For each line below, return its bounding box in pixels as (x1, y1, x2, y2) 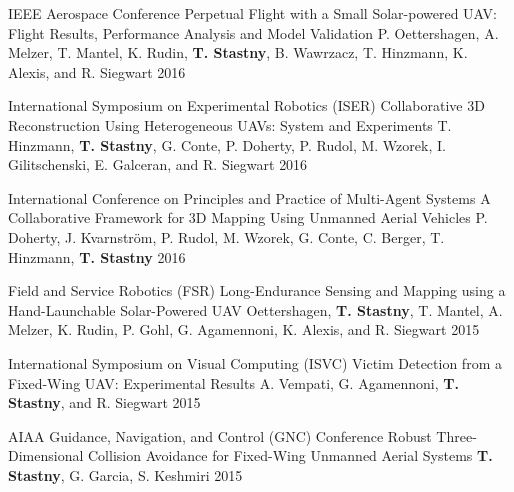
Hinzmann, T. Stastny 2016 (8, 246, 186, 267)
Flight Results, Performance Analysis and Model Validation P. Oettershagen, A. (8, 22, 499, 43)
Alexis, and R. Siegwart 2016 (8, 61, 186, 82)
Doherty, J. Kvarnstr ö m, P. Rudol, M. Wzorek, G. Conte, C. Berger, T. (8, 226, 445, 247)
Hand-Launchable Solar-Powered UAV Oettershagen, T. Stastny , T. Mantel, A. (8, 299, 503, 320)
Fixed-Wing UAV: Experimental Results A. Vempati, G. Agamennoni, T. (8, 372, 459, 393)
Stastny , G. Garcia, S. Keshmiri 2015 (8, 464, 243, 485)
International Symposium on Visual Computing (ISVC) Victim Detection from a (8, 352, 502, 373)
